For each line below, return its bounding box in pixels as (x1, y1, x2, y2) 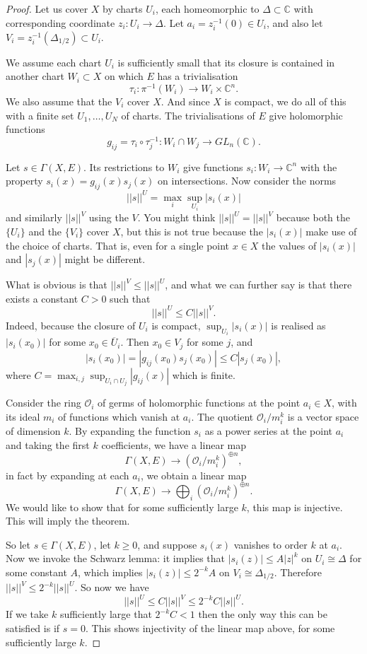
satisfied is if (6, 621, 60, 636)
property (6, 173, 43, 188)
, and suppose (137, 537, 197, 551)
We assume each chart (6, 54, 102, 69)
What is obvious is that (6, 277, 107, 292)
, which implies (78, 564, 143, 579)
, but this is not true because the (120, 224, 263, 239)
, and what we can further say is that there (165, 277, 352, 292)
